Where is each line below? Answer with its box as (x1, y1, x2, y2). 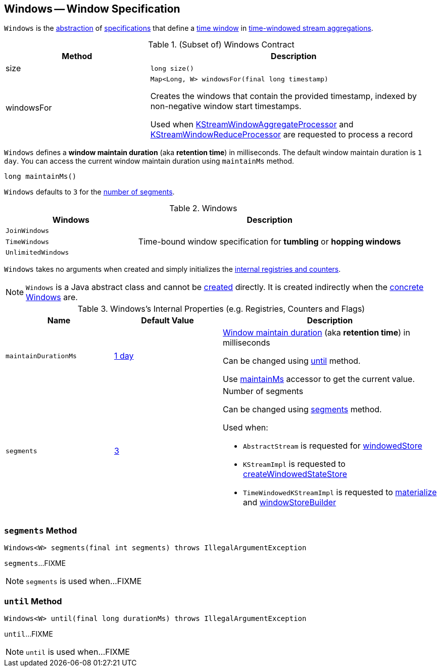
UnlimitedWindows (6, 249, 69, 257)
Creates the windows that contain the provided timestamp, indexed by (150, 91, 417, 102)
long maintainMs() (4, 172, 77, 181)
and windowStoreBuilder (243, 497, 336, 508)
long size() (150, 64, 194, 72)
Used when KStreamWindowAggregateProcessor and (150, 119, 354, 130)
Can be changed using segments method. (223, 404, 382, 415)
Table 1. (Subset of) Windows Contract (148, 39, 295, 50)
